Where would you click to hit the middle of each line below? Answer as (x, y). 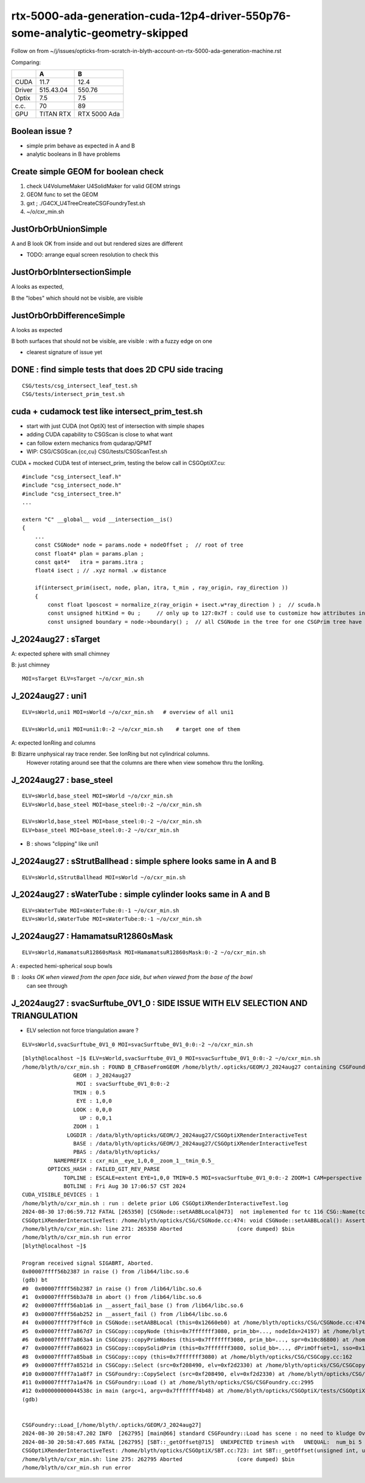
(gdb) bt (35, 1280)
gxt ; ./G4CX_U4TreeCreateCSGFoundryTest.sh (86, 203)
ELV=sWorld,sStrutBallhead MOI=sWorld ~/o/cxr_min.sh (104, 877)
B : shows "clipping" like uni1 (62, 844)
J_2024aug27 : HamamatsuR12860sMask (92, 936)
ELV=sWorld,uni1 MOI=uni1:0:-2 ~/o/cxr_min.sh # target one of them (131, 729)
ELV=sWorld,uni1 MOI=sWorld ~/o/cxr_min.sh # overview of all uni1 (128, 712)
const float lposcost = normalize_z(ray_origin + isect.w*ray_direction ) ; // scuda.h (184, 604)
